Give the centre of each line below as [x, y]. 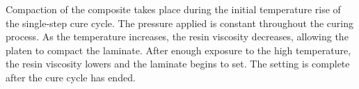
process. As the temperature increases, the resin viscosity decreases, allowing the [177, 37]
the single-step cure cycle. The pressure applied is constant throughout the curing [179, 23]
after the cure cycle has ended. [71, 77]
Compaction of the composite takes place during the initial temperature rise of [173, 9]
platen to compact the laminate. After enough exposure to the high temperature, [178, 50]
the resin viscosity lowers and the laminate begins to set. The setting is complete [178, 64]
